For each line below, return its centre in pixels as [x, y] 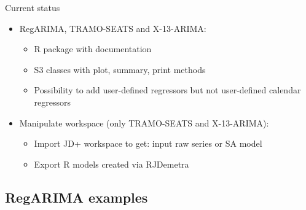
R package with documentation [93, 49]
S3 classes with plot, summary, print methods [120, 69]
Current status [33, 7]
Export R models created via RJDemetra [112, 164]
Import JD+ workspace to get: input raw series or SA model [148, 143]
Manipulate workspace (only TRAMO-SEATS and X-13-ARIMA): [144, 122]
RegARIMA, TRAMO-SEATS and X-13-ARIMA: [113, 28]
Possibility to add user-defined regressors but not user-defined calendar [167, 90]
